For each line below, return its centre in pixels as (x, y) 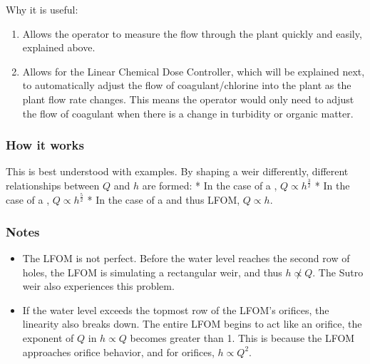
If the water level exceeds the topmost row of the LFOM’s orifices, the (176, 310)
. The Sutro (338, 272)
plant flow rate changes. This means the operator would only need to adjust (188, 99)
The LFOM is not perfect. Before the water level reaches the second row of (186, 258)
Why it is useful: (42, 9)
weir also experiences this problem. (98, 286)
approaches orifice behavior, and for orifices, (118, 352)
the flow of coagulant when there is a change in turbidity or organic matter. (188, 113)
